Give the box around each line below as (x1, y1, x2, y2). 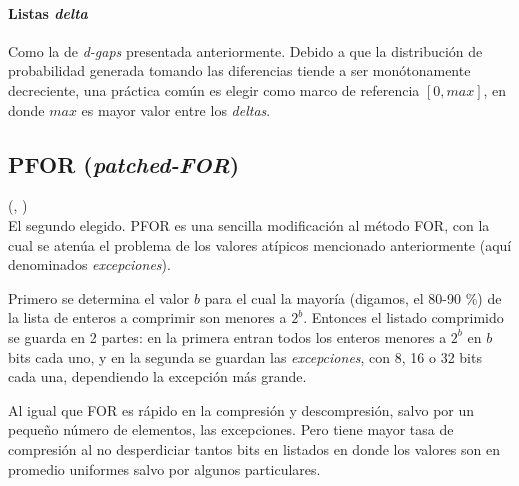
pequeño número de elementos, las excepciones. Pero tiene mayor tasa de (8, 419, 454, 440)
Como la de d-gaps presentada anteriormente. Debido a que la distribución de (8, 40, 483, 61)
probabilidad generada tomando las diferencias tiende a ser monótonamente (8, 60, 471, 81)
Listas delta (8, 2, 88, 23)
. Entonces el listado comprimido (303, 307, 504, 328)
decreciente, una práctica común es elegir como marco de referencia (8, 79, 420, 100)
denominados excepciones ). (8, 254, 171, 275)
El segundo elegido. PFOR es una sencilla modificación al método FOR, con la (8, 214, 490, 235)
